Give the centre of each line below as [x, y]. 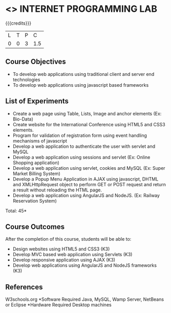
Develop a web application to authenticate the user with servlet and [84, 146]
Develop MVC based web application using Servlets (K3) [72, 255]
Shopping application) [36, 163]
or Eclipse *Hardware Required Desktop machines [58, 305]
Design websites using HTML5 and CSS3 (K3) [61, 249]
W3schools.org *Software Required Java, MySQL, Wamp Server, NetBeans [85, 299]
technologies [26, 80]
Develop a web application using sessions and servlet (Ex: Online [81, 157]
